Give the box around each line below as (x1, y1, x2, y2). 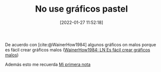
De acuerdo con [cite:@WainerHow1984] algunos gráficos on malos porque (5, 41, 156, 47)
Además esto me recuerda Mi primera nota (5, 61, 91, 67)
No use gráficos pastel (35, 3, 128, 15)
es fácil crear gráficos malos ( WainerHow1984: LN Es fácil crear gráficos (5, 47, 150, 53)
